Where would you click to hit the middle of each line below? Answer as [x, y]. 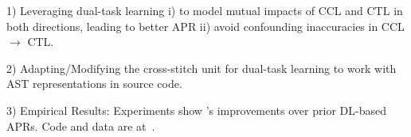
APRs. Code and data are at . [81, 126]
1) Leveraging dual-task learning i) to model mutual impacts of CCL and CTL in [205, 10]
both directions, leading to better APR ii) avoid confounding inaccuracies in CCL [205, 26]
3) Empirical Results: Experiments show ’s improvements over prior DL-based [196, 110]
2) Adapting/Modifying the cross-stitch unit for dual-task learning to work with [202, 68]
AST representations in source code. [94, 84]
